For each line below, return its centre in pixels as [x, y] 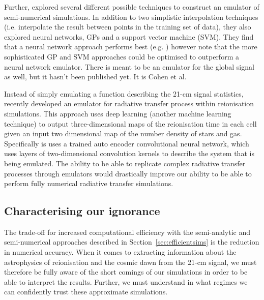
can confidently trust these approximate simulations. [86, 292]
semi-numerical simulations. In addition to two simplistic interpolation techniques [131, 17]
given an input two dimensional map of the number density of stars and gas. [123, 133]
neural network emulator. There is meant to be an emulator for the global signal [129, 66]
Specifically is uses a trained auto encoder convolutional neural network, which [127, 143]
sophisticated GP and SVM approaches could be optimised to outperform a [122, 56]
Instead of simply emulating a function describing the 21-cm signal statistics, [124, 93]
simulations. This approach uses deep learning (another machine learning [118, 113]
